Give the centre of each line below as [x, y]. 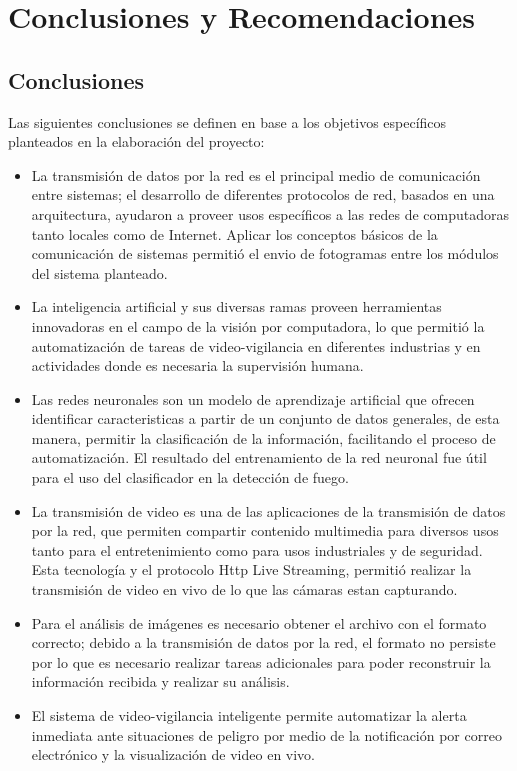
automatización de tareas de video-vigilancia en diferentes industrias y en [256, 345]
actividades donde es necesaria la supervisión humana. [197, 365]
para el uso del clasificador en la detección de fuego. [190, 477]
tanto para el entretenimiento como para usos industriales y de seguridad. [257, 549]
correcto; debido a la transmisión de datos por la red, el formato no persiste [263, 642]
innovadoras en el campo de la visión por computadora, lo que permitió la [258, 325]
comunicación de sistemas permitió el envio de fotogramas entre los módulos [265, 253]
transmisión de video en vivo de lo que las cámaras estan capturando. [244, 589]
